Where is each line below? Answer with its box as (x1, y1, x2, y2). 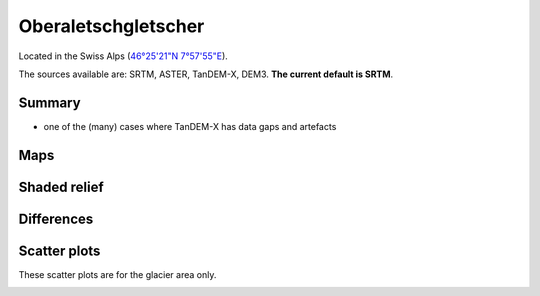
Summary (18, 94, 81, 111)
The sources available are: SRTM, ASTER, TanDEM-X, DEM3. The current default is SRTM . (18, 68, 394, 80)
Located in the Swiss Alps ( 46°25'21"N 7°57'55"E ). (18, 50, 229, 62)
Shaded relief (18, 178, 104, 195)
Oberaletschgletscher (18, 15, 205, 37)
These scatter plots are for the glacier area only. (18, 268, 217, 280)
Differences (18, 210, 94, 227)
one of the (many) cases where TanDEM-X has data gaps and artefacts (43, 120, 337, 132)
